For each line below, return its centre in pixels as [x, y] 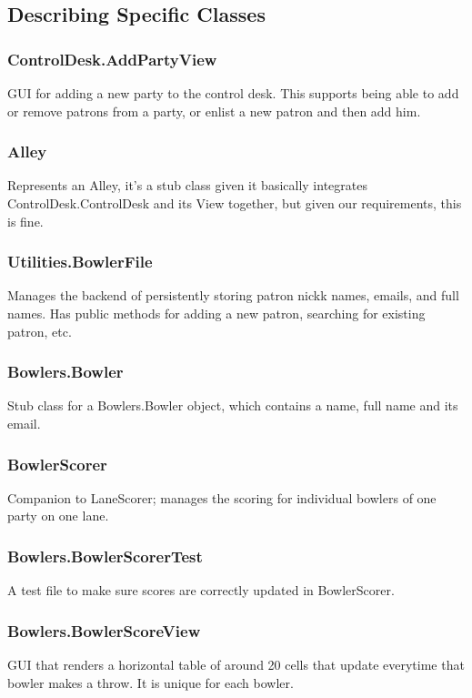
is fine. [25, 221]
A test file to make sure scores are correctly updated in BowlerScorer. [201, 590]
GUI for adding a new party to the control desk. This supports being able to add [233, 93]
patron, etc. [40, 331]
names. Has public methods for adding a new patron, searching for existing [216, 313]
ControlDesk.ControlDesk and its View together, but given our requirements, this [235, 203]
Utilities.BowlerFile [80, 262]
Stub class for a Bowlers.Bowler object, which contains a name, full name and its [233, 405]
